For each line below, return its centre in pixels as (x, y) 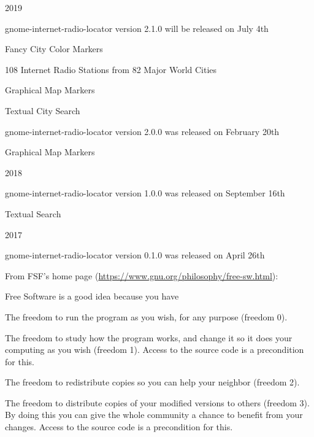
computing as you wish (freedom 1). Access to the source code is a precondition (155, 350)
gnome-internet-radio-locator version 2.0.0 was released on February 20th (142, 131)
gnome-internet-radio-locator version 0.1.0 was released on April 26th (135, 255)
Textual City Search (43, 110)
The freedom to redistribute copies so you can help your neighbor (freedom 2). (152, 382)
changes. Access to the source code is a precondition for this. (119, 427)
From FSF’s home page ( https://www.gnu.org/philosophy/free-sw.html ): (142, 275)
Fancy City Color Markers (54, 49)
